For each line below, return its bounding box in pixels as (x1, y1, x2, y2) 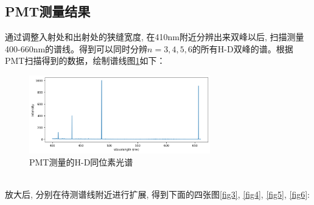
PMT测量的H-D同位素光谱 (29, 155, 133, 168)
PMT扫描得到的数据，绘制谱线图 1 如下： (5, 54, 166, 67)
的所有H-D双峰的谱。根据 (192, 42, 293, 55)
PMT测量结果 (5, 2, 91, 21)
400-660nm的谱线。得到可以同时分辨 (5, 42, 148, 55)
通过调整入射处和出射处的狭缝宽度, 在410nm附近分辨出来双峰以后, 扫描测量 (5, 30, 304, 43)
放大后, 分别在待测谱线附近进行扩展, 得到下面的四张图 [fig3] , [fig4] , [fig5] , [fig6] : (5, 187, 310, 200)
